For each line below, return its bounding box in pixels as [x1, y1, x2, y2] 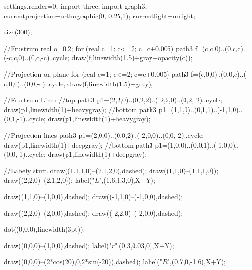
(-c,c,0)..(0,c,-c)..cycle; [4, 52, 69, 63]
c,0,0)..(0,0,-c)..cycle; [4, 78, 66, 88]
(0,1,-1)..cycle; [4, 114, 46, 124]
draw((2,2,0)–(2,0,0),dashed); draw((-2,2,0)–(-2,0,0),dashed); [4, 207, 183, 218]
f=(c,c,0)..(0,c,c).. [195, 43, 247, 53]
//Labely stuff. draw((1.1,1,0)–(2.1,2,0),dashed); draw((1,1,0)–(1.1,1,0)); [4, 165, 218, 175]
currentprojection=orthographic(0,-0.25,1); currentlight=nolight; [4, 10, 195, 20]
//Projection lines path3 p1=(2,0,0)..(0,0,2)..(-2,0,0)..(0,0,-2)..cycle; [4, 130, 204, 140]
